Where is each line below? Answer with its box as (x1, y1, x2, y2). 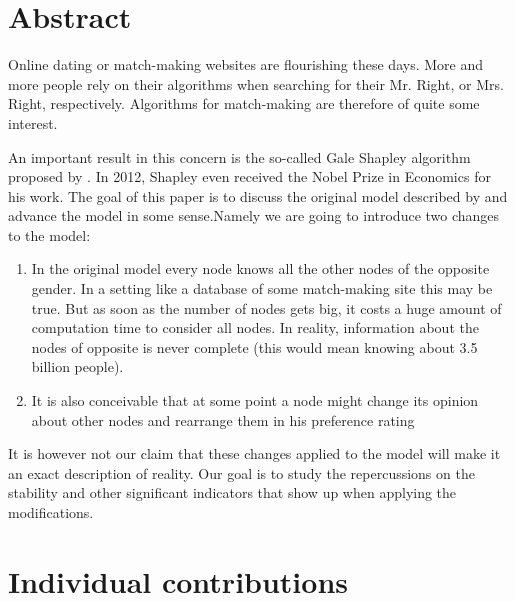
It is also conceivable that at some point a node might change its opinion (31, 390, 479, 411)
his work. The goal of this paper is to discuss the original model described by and (8, 185, 508, 206)
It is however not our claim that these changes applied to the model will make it (8, 443, 501, 464)
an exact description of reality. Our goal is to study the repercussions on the (8, 462, 475, 483)
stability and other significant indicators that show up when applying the (8, 482, 457, 503)
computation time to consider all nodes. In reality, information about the (31, 317, 479, 338)
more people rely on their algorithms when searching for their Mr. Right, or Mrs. (8, 73, 504, 94)
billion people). (31, 356, 124, 377)
